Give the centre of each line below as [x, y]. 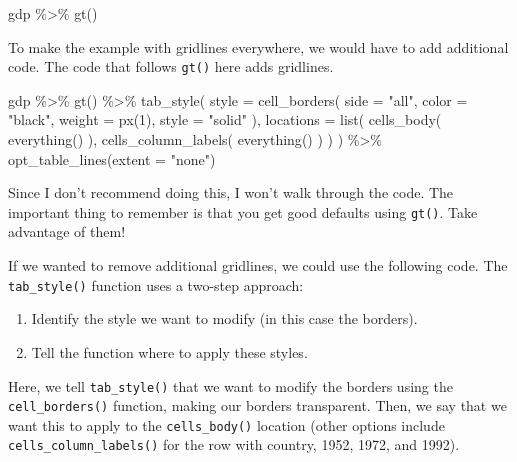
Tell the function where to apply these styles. [169, 351]
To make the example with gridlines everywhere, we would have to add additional [258, 46]
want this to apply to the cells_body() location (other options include [226, 424]
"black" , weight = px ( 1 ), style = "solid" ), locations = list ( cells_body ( [225, 119]
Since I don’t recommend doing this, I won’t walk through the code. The [231, 192]
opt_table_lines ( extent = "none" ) [112, 158]
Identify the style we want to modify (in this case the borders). [224, 318]
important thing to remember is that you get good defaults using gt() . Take [243, 211]
